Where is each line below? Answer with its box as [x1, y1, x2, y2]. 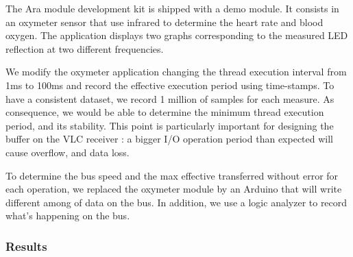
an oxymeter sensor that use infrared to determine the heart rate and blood [5, 14, 324, 29]
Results [5, 237, 47, 254]
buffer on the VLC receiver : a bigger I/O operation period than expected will [5, 132, 333, 146]
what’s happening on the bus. [5, 208, 130, 223]
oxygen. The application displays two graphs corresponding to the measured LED [5, 28, 348, 42]
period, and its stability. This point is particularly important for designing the [5, 118, 334, 132]
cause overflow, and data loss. [5, 145, 130, 159]
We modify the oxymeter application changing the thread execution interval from [5, 64, 347, 79]
